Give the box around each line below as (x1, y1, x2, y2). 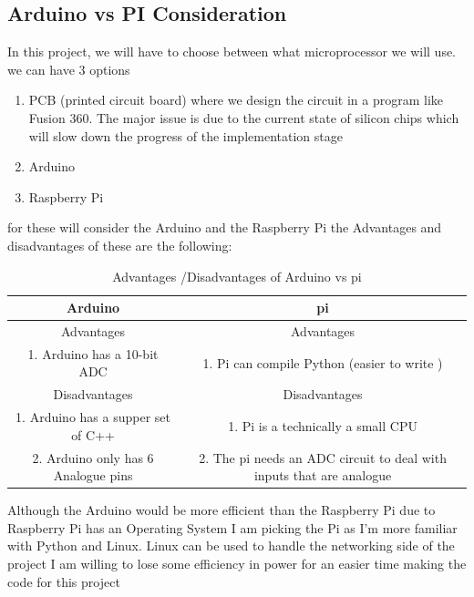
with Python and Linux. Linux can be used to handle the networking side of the (7, 536, 455, 555)
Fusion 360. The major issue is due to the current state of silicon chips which (28, 108, 459, 127)
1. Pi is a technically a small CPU (228, 416, 417, 435)
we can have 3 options (7, 59, 130, 78)
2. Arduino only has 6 (32, 448, 154, 467)
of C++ (71, 425, 115, 444)
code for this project (7, 571, 120, 591)
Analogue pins (53, 466, 133, 485)
